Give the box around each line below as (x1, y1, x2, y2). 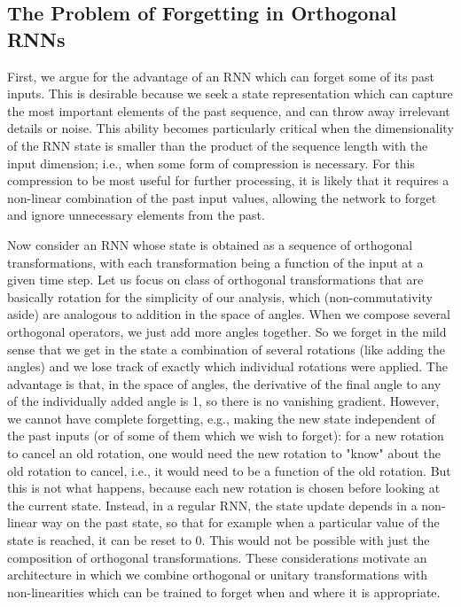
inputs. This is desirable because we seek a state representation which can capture (7, 84, 453, 103)
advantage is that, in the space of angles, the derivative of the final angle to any (7, 374, 441, 393)
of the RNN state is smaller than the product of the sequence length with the (7, 136, 428, 154)
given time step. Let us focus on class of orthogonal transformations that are (7, 270, 424, 289)
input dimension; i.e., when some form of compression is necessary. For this (7, 153, 415, 172)
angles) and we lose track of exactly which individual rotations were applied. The (7, 357, 448, 376)
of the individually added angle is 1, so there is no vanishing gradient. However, (7, 392, 440, 410)
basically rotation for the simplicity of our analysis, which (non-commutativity (7, 287, 433, 306)
